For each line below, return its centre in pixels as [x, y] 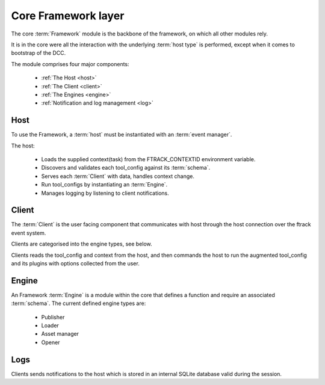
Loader [50, 325]
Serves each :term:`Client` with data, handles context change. [118, 176]
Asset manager [60, 334]
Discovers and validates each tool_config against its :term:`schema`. [126, 168]
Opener [51, 342]
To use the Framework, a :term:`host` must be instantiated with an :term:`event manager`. [122, 135]
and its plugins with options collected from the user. [75, 263]
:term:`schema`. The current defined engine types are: [79, 303]
